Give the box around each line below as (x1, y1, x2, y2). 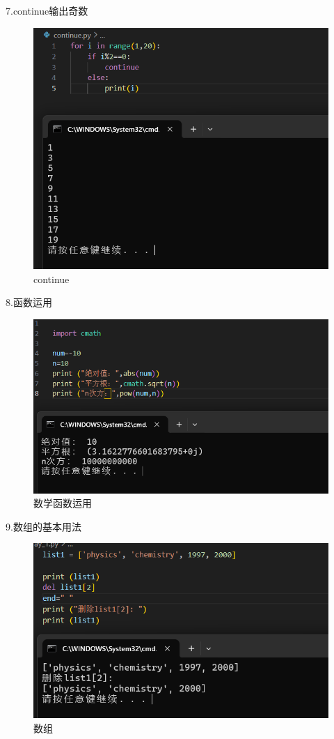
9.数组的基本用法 (6, 519, 81, 533)
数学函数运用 (33, 496, 92, 510)
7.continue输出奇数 (6, 3, 88, 17)
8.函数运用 (6, 295, 52, 310)
